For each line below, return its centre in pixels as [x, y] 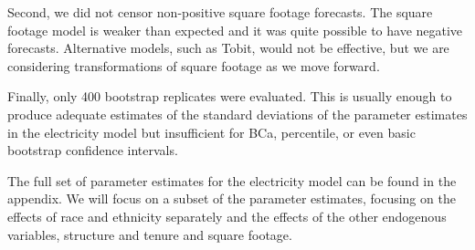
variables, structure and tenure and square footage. [150, 234]
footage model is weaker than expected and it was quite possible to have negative [235, 30]
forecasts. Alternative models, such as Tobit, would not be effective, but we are [228, 48]
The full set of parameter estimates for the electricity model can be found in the [232, 180]
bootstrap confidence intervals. [93, 150]
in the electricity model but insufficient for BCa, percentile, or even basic [211, 132]
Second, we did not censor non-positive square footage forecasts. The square [220, 12]
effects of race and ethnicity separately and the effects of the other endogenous [227, 216]
